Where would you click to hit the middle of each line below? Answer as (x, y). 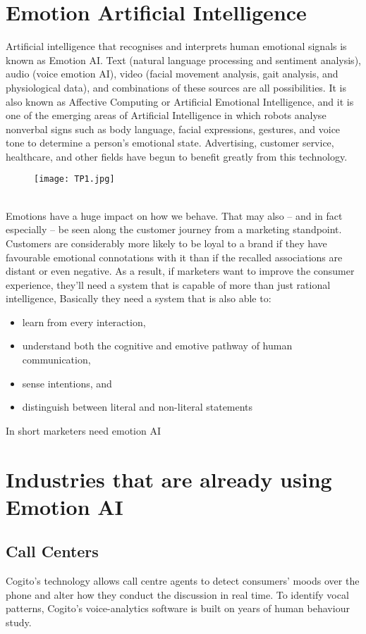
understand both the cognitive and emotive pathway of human (157, 346)
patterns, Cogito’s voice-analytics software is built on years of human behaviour (178, 608)
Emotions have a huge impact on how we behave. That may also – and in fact (174, 215)
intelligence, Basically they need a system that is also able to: (139, 298)
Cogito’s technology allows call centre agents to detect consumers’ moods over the (183, 581)
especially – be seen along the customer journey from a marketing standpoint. (174, 229)
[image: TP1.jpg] (74, 179)
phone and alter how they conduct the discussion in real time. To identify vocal (177, 594)
